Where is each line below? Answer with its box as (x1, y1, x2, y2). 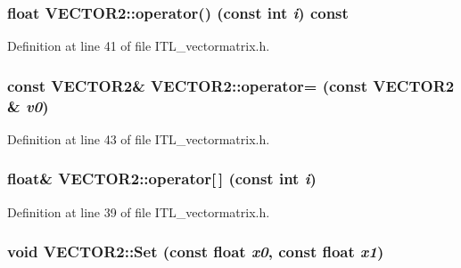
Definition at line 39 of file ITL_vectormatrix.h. (7, 202, 270, 221)
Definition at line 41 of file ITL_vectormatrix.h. (7, 37, 270, 55)
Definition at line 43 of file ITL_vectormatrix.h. (7, 129, 270, 148)
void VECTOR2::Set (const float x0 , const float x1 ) (7, 240, 384, 263)
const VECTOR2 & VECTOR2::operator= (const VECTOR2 (7, 74, 455, 96)
